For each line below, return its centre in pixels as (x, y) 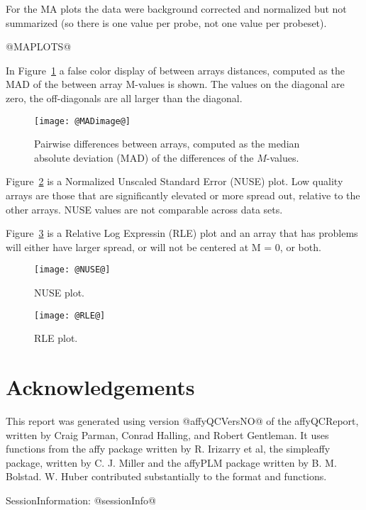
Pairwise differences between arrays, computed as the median (167, 144)
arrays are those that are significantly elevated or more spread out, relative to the (183, 195)
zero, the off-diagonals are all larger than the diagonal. (124, 98)
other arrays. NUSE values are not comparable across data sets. (144, 209)
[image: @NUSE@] (72, 270)
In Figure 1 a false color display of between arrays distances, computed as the (175, 70)
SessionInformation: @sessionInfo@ (81, 500)
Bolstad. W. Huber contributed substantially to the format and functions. (166, 476)
